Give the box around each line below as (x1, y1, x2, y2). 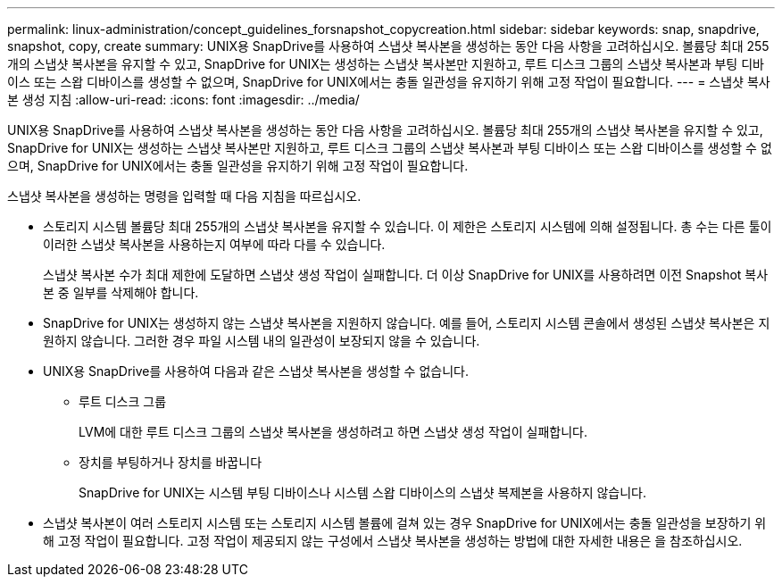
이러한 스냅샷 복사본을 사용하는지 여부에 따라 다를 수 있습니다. (43, 237, 386, 252)
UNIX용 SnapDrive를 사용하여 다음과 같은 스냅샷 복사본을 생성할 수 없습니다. (43, 363, 469, 379)
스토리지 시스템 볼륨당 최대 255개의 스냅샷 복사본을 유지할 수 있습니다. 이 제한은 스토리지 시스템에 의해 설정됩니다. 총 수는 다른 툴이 (43, 219, 772, 234)
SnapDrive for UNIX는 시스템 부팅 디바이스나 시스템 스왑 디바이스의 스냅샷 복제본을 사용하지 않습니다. (79, 485, 647, 500)
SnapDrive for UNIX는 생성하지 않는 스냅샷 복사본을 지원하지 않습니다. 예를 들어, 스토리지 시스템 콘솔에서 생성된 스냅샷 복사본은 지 (43, 315, 770, 330)
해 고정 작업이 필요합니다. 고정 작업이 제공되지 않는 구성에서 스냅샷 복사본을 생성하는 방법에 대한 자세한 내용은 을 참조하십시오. (43, 533, 743, 548)
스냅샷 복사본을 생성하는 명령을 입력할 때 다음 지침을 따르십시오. (7, 188, 362, 204)
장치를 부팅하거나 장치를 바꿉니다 (79, 455, 262, 470)
